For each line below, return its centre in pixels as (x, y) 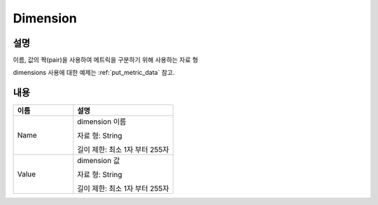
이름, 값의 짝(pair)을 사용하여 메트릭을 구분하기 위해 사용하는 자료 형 (106, 60)
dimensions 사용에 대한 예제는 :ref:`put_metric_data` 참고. (94, 73)
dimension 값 (99, 161)
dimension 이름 (102, 122)
